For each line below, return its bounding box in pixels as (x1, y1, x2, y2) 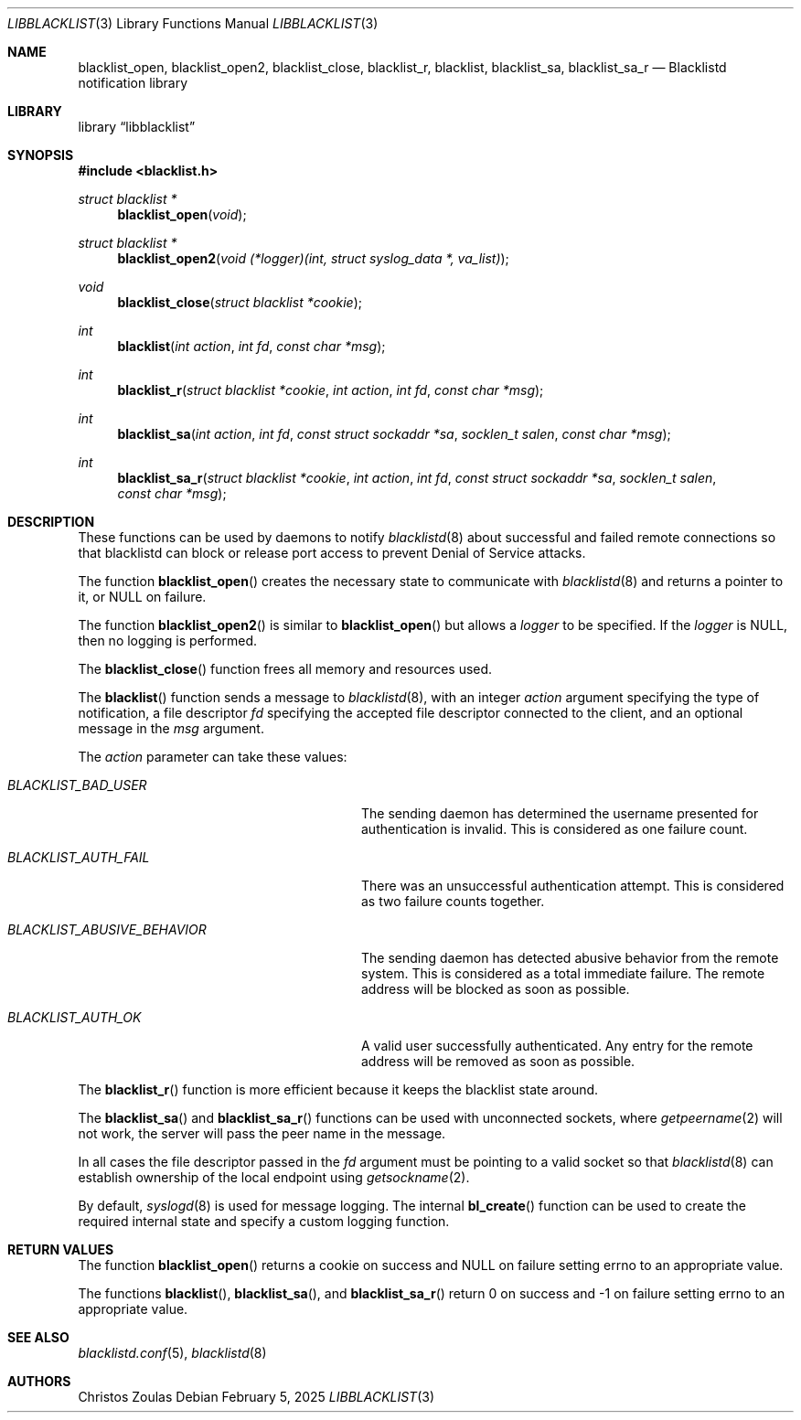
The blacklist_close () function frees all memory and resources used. (78, 661, 493, 677)
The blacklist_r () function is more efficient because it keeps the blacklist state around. (78, 1082, 599, 1097)
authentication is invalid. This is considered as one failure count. (361, 821, 748, 837)
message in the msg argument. (78, 721, 264, 736)
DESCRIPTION (7, 514, 95, 529)
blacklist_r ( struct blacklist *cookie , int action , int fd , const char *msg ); (117, 382, 544, 398)
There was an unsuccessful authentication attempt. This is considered (361, 878, 785, 893)
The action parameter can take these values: (78, 749, 347, 764)
